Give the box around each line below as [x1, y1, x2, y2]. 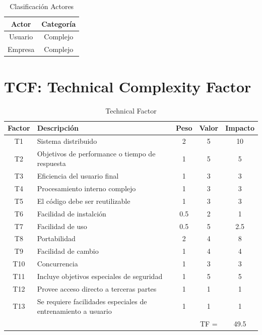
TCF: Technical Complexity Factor [4, 76, 251, 96]
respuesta [37, 158, 66, 169]
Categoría [41, 18, 76, 29]
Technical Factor [105, 105, 157, 116]
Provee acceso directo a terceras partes [37, 283, 157, 294]
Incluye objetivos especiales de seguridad [37, 270, 163, 281]
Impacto [225, 123, 254, 133]
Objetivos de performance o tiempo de [37, 148, 156, 158]
